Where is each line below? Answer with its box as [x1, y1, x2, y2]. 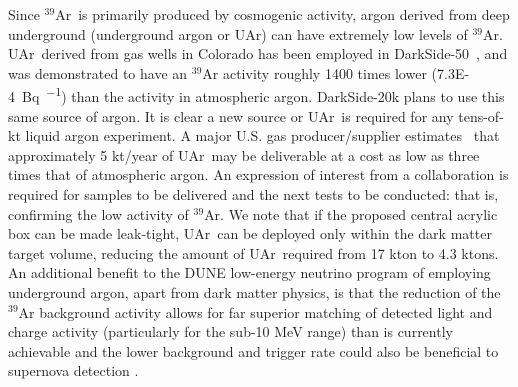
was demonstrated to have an [8, 62, 188, 83]
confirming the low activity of [8, 203, 189, 224]
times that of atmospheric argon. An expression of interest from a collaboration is [8, 164, 509, 185]
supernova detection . [8, 360, 139, 381]
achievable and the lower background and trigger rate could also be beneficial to [8, 340, 499, 361]
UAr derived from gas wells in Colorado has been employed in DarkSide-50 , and [8, 43, 508, 64]
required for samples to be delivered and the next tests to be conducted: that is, [8, 184, 499, 204]
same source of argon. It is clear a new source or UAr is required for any [8, 105, 454, 126]
